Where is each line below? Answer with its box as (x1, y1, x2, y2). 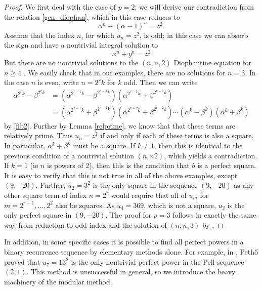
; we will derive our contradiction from (135, 2, 254, 12)
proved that (4, 256, 40, 267)
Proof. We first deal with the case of (4, 2, 116, 12)
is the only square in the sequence (93, 180, 198, 190)
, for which (81, 29, 114, 40)
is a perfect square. (197, 160, 256, 171)
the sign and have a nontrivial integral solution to (4, 39, 158, 50)
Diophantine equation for (173, 57, 251, 67)
